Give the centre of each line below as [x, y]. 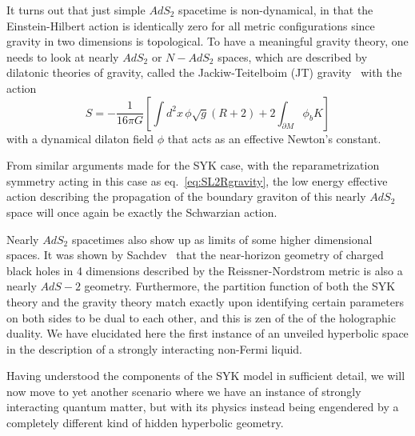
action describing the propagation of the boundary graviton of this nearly [186, 196]
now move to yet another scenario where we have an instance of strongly [184, 391]
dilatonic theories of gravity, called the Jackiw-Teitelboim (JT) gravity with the [204, 72]
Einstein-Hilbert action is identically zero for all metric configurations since [191, 25]
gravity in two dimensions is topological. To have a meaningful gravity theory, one [207, 41]
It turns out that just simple [76, 10]
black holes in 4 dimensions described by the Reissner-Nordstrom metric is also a [205, 270]
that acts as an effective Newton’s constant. [274, 138]
